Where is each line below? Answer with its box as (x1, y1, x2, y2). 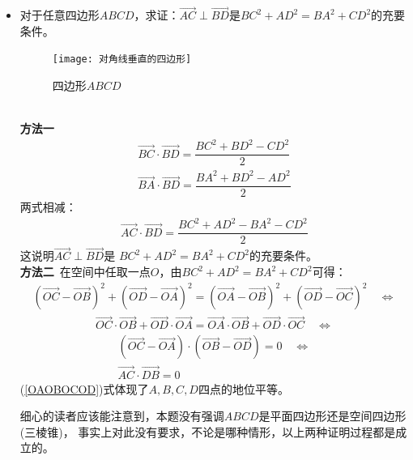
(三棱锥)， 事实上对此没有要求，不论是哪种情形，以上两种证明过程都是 (19, 423, 396, 440)
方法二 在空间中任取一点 (19, 263, 151, 280)
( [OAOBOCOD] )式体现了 (19, 380, 149, 397)
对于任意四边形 (19, 6, 100, 23)
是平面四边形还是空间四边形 (258, 407, 407, 424)
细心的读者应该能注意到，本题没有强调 (19, 407, 224, 424)
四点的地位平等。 (198, 380, 289, 397)
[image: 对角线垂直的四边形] (52, 53, 192, 66)
